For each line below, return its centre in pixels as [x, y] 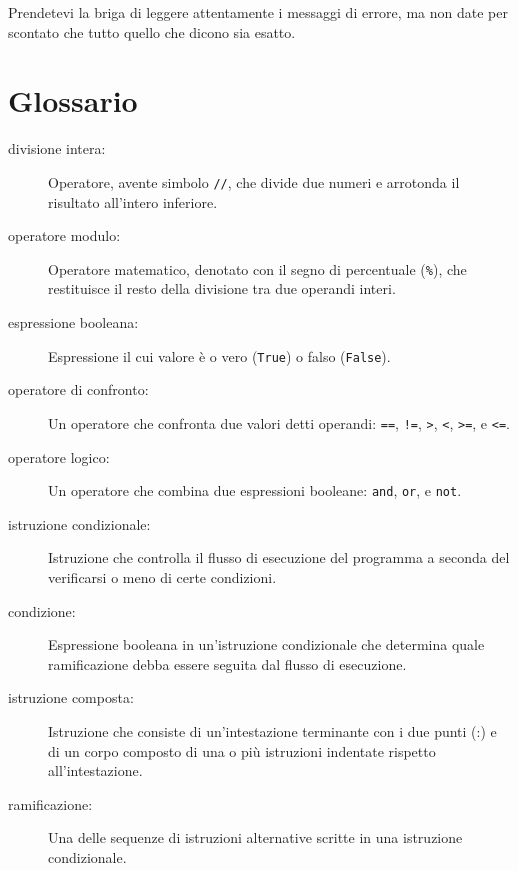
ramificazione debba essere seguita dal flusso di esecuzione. [227, 663]
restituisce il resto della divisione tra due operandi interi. [222, 288]
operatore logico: [59, 456]
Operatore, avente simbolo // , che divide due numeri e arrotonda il [254, 181]
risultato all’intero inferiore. [133, 201]
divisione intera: [57, 148]
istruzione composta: [71, 697]
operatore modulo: [64, 235]
